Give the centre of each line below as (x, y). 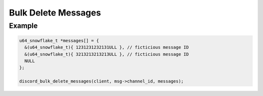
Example (23, 26)
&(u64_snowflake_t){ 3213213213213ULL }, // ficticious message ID (107, 54)
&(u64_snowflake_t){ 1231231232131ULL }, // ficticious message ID (107, 48)
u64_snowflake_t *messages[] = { (59, 40)
